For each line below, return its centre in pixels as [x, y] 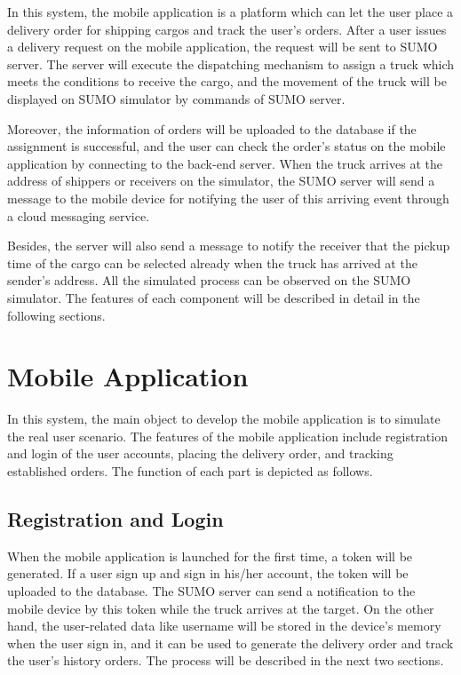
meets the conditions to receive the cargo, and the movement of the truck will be [227, 81]
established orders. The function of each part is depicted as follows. [190, 471]
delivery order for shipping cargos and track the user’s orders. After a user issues [227, 29]
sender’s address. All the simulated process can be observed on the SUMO [209, 280]
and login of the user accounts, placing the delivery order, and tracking [200, 453]
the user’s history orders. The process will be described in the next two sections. [226, 660]
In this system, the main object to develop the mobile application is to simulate [224, 419]
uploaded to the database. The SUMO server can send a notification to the [211, 590]
